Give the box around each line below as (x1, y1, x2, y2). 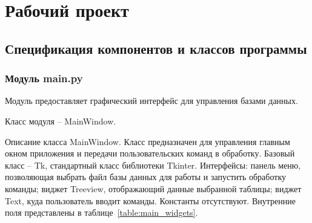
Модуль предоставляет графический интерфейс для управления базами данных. (5, 94, 298, 107)
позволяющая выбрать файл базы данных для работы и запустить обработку (5, 170, 286, 183)
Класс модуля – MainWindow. (5, 114, 116, 127)
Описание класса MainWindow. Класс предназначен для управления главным (5, 135, 290, 147)
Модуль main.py (5, 71, 83, 86)
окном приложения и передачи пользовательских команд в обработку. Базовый (5, 147, 295, 160)
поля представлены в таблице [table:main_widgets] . (5, 206, 198, 219)
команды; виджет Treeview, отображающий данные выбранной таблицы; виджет (5, 182, 302, 195)
